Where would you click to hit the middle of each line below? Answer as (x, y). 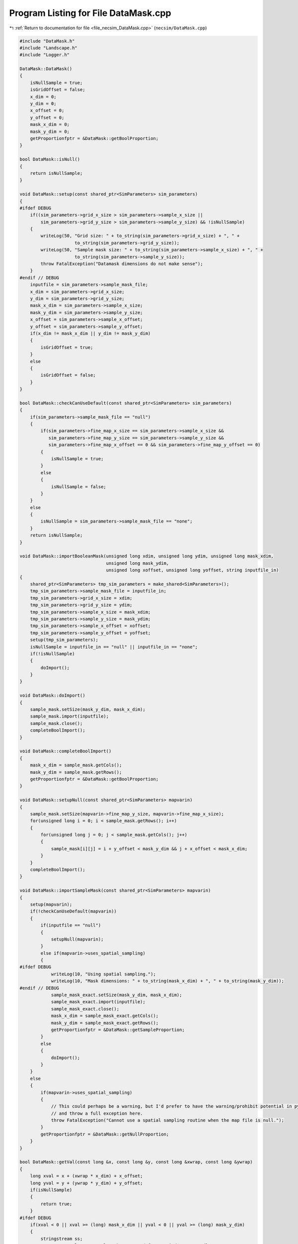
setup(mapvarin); (51, 904)
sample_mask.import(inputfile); (70, 716)
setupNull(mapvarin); (77, 939)
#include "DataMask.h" (47, 41)
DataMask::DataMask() (46, 69)
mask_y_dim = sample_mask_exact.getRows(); (105, 1023)
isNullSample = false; (78, 487)
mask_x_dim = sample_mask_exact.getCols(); (105, 1016)
